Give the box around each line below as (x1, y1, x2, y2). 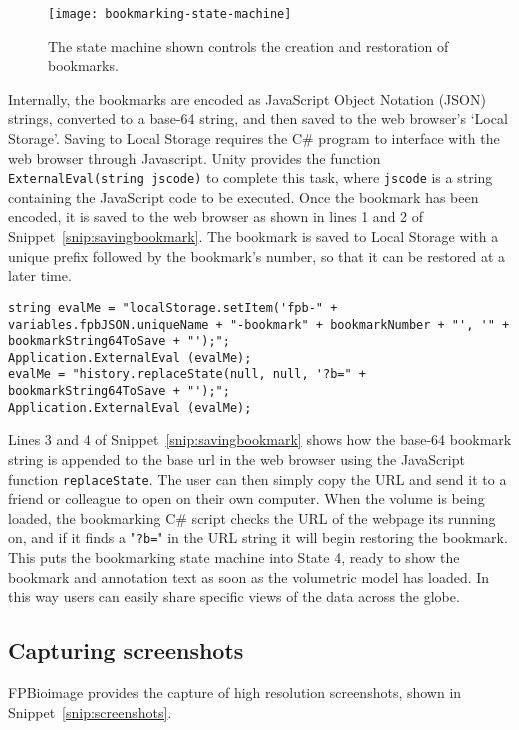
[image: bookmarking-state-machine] (48, 7, 292, 21)
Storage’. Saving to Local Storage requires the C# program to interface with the (8, 128, 500, 149)
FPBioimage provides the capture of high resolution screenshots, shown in (8, 682, 462, 703)
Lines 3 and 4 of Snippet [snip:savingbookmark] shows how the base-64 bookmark (8, 429, 512, 450)
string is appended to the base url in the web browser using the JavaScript (8, 449, 465, 470)
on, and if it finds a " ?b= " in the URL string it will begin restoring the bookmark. (8, 527, 508, 548)
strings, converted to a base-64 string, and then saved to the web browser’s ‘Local (8, 108, 508, 129)
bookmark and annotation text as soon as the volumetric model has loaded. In (8, 566, 490, 587)
